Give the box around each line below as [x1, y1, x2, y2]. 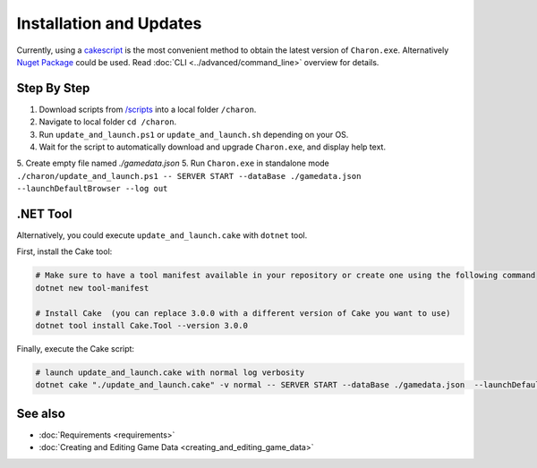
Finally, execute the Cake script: [16, 344, 134, 354]
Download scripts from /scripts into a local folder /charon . [38, 104, 257, 115]
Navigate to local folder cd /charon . [38, 116, 177, 127]
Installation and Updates [16, 13, 202, 33]
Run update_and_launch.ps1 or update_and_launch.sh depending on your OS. [38, 129, 349, 140]
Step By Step [16, 81, 90, 96]
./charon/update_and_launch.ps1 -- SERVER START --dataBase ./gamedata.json [16, 171, 362, 181]
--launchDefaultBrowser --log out [16, 183, 168, 194]
